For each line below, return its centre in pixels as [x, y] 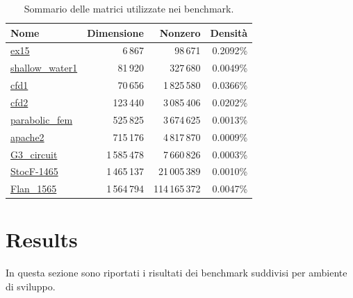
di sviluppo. [31, 286]
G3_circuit [34, 154]
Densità [229, 32]
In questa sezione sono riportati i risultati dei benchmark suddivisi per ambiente [176, 273]
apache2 [27, 136]
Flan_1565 [34, 189]
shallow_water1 [44, 68]
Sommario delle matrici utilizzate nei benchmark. [129, 8]
